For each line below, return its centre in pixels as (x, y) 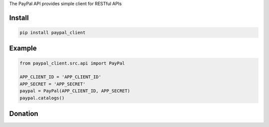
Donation (24, 113)
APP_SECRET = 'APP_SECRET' (53, 84)
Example (23, 48)
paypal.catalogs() (42, 98)
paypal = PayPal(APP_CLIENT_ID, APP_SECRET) (75, 91)
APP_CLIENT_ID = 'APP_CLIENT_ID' (61, 77)
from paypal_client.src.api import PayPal (72, 63)
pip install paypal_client (53, 32)
